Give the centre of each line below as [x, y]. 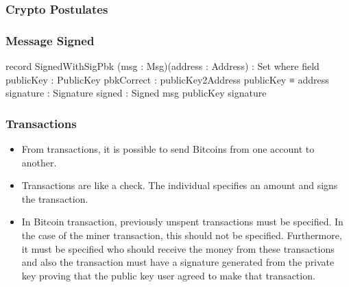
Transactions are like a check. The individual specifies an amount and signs [180, 185]
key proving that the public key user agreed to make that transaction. [168, 275]
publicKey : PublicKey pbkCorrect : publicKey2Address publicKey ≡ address [167, 79]
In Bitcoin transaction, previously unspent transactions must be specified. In [182, 222]
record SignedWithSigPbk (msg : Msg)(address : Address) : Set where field [163, 66]
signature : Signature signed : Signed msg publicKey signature [136, 93]
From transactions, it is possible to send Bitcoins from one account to [168, 149]
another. [39, 162]
